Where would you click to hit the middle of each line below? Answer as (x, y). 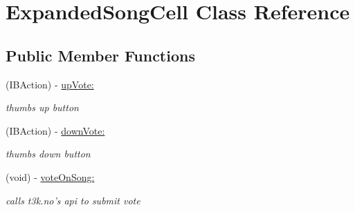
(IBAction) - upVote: (50, 84)
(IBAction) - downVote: (55, 130)
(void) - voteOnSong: (50, 176)
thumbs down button (48, 154)
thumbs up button (42, 107)
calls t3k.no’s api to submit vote (73, 200)
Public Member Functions (100, 55)
